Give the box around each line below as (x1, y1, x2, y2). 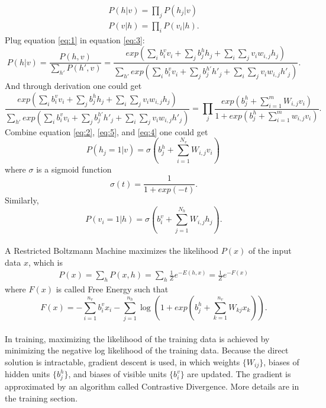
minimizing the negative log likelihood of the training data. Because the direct (5, 344, 289, 356)
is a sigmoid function (36, 162, 112, 175)
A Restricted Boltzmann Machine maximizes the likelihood (5, 244, 219, 257)
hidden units (5, 368, 50, 380)
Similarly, (5, 194, 39, 206)
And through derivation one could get (5, 79, 142, 92)
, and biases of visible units (68, 368, 167, 380)
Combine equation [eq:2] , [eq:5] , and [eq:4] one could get (5, 125, 208, 138)
